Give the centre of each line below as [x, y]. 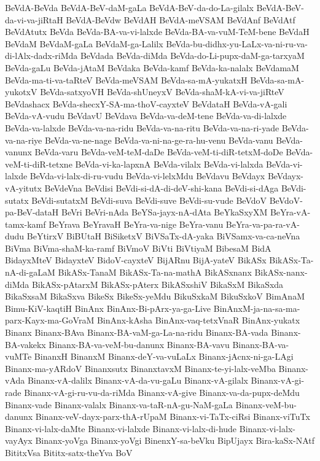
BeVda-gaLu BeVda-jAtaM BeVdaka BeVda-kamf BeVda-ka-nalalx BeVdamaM [152, 67]
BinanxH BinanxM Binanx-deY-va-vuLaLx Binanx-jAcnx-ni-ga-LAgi [164, 356]
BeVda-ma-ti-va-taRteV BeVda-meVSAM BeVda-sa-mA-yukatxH [126, 79]
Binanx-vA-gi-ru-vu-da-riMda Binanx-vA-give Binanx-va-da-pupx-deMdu [162, 392]
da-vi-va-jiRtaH [34, 19]
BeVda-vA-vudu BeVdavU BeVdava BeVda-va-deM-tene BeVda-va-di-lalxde [146, 116]
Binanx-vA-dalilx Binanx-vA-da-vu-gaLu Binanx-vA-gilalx [138, 380]
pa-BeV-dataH [32, 212]
